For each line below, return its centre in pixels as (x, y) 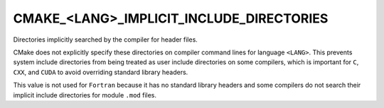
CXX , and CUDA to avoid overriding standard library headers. (101, 72)
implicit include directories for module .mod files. (85, 95)
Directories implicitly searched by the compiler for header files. (106, 40)
